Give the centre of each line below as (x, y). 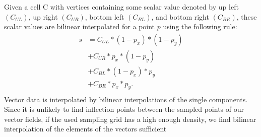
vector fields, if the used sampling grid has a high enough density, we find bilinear (130, 119)
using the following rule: (200, 26)
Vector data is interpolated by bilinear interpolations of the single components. (126, 99)
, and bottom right (180, 16)
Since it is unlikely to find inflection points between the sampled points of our (124, 109)
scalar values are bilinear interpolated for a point (80, 26)
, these (247, 16)
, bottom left (105, 16)
